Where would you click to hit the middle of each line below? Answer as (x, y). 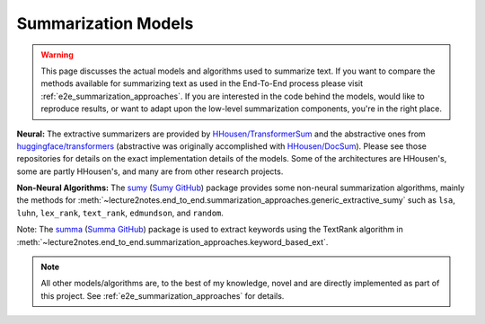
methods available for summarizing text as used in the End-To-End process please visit (202, 83)
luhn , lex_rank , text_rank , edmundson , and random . (120, 213)
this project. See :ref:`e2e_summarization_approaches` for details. (163, 295)
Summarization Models (105, 23)
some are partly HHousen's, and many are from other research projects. (150, 171)
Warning (57, 55)
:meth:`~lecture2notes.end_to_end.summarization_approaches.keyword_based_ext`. (172, 241)
